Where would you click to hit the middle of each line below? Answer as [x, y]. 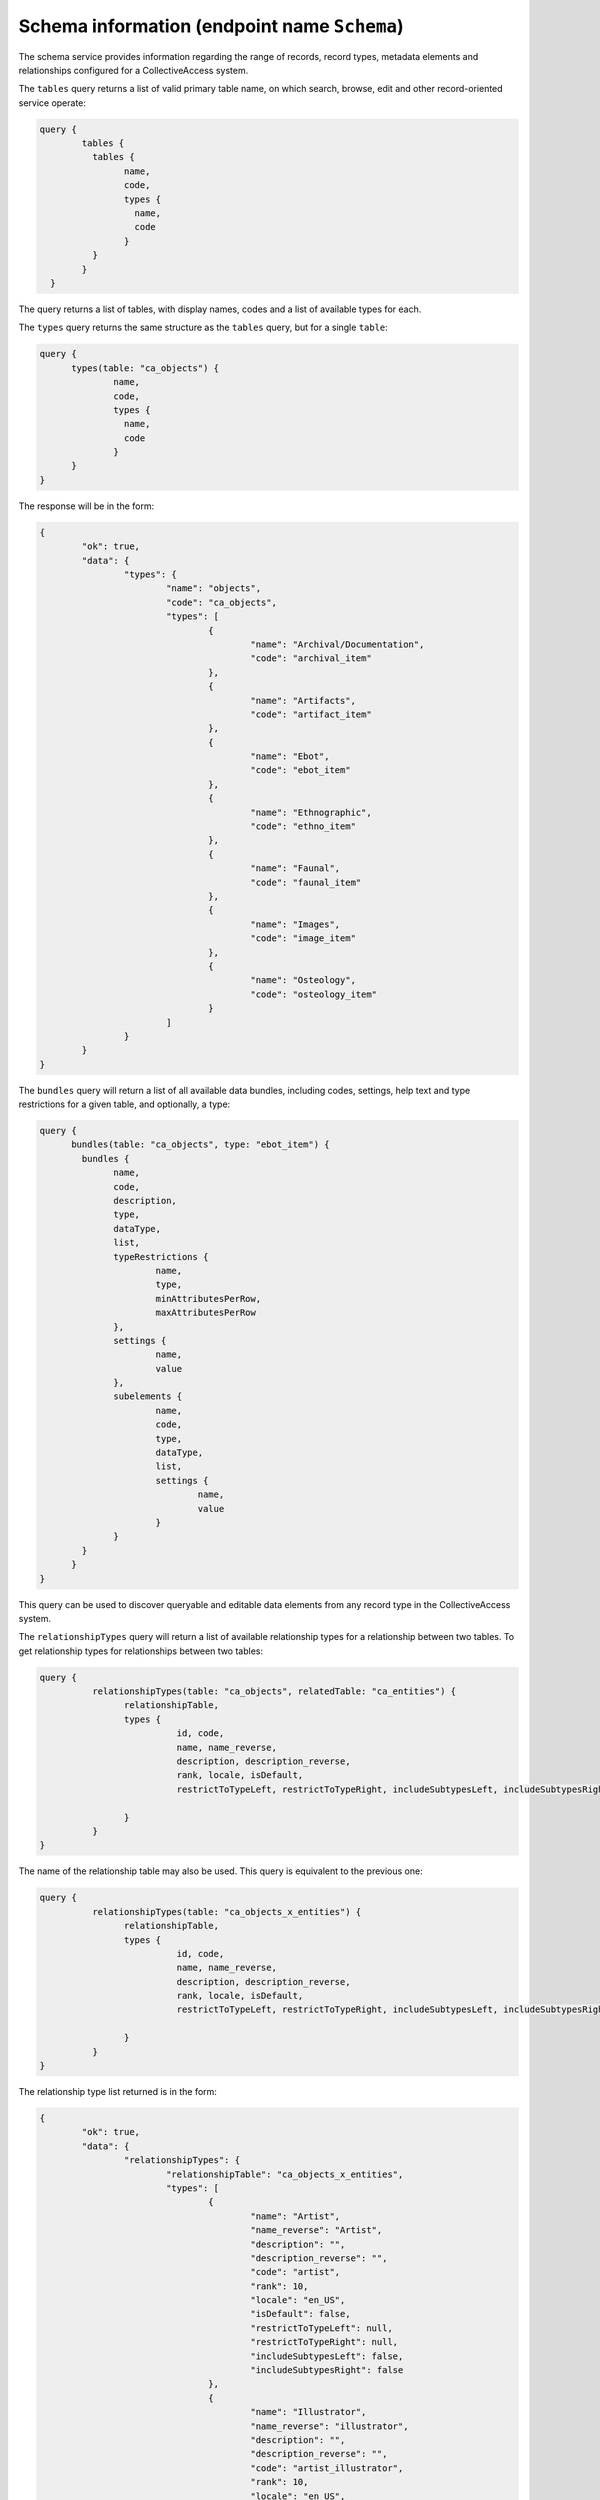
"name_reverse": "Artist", [316, 2230]
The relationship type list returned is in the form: [117, 2092]
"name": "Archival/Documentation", [337, 644]
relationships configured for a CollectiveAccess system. [133, 70]
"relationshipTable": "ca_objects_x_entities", [284, 2174]
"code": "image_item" [303, 938]
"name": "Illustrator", [308, 2412]
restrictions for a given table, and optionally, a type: [124, 1104]
